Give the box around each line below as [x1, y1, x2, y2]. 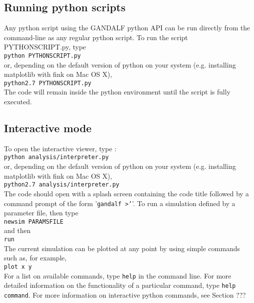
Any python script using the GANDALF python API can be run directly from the [4, 23, 250, 33]
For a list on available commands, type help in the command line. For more [4, 270, 232, 280]
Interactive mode [4, 120, 92, 136]
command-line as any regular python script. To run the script [4, 32, 188, 42]
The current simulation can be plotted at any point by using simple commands [4, 243, 240, 253]
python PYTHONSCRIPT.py [4, 52, 81, 59]
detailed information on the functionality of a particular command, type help [4, 280, 236, 290]
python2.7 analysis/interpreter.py [4, 181, 120, 188]
